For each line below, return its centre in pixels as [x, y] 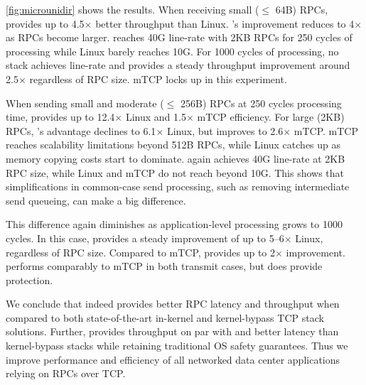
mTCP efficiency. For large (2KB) [271, 117]
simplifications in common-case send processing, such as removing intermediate [178, 186]
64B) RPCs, [302, 9]
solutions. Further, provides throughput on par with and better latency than [172, 331]
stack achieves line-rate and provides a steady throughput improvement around [178, 65]
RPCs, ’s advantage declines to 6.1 [81, 130]
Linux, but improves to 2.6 [225, 130]
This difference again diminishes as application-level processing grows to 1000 [174, 224]
